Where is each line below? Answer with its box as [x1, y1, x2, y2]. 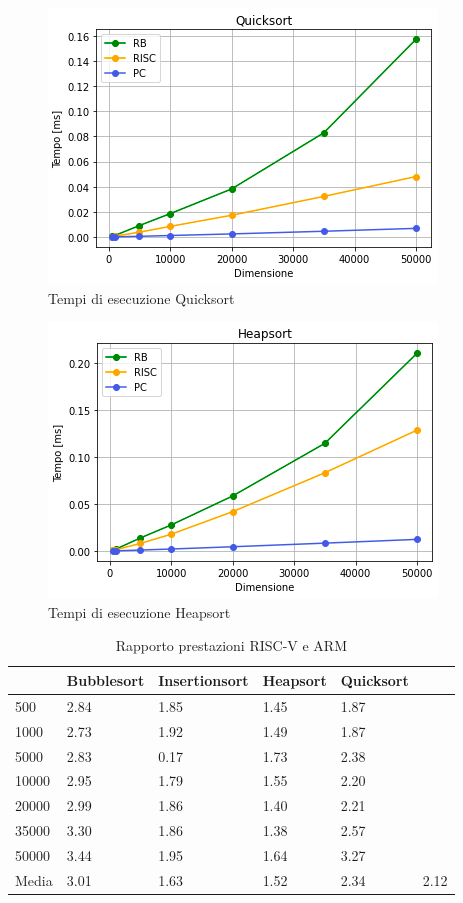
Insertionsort [158, 669, 249, 690]
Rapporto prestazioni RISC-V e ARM [115, 635, 347, 656]
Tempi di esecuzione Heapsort [48, 601, 231, 622]
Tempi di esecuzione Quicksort [48, 287, 235, 308]
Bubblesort [66, 669, 145, 690]
